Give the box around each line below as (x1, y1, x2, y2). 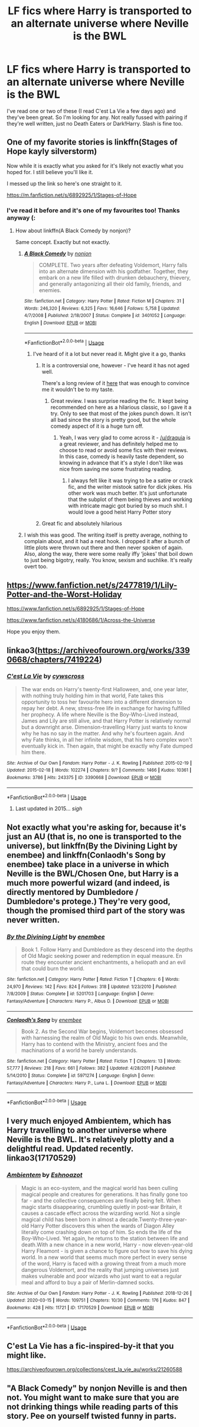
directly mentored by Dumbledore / (6, 887, 139, 897)
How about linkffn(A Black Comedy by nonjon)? (15, 227, 131, 235)
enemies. (38, 287, 61, 294)
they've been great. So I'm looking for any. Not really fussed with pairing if (6, 114, 188, 121)
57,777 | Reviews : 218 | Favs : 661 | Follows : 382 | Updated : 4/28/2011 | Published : (6, 1065, 176, 1072)
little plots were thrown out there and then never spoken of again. (24, 544, 184, 551)
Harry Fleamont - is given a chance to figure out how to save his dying (21, 1247, 193, 1254)
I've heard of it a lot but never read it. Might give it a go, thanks (32, 351, 186, 358)
